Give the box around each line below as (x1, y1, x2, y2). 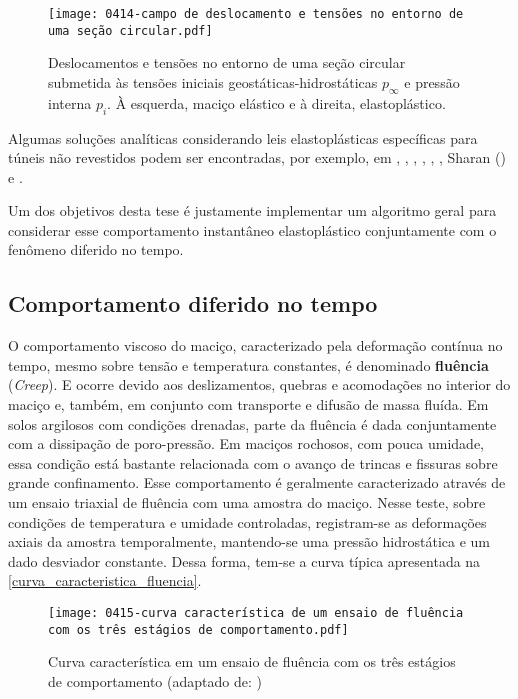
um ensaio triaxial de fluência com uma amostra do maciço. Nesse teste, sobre (8, 492, 486, 513)
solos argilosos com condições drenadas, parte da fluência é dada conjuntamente (8, 413, 497, 434)
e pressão (404, 71, 460, 92)
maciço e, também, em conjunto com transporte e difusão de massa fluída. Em (8, 394, 489, 415)
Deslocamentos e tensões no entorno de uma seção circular (48, 52, 406, 73)
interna (48, 92, 92, 113)
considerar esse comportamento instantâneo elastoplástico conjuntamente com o (8, 219, 497, 240)
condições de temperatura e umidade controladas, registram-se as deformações (8, 511, 487, 532)
